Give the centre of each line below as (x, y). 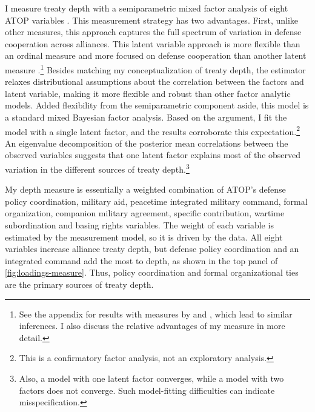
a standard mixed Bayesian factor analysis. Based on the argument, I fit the (146, 117)
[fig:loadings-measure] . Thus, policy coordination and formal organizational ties (152, 272)
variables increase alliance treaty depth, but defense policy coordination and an (152, 249)
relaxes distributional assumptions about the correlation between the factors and (154, 81)
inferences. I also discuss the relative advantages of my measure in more (152, 326)
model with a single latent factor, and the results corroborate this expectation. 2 (153, 130)
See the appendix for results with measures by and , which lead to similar (156, 314)
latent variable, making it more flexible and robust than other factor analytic (148, 93)
